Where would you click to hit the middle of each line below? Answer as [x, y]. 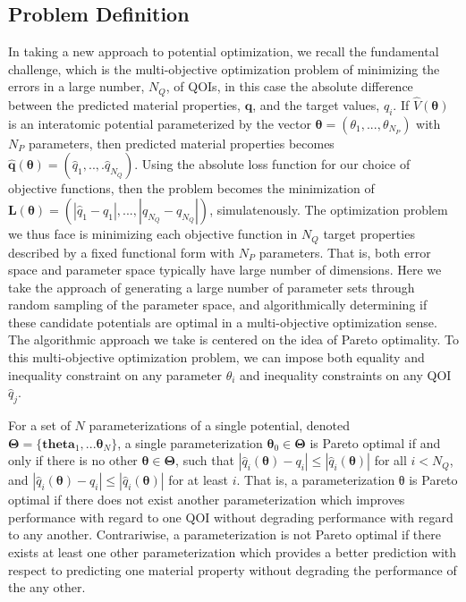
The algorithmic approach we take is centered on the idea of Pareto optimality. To [234, 339]
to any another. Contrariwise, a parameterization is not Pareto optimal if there [225, 534]
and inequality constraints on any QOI [346, 374]
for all [390, 460]
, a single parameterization [190, 442]
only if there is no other [73, 460]
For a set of [39, 425]
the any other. [47, 587]
